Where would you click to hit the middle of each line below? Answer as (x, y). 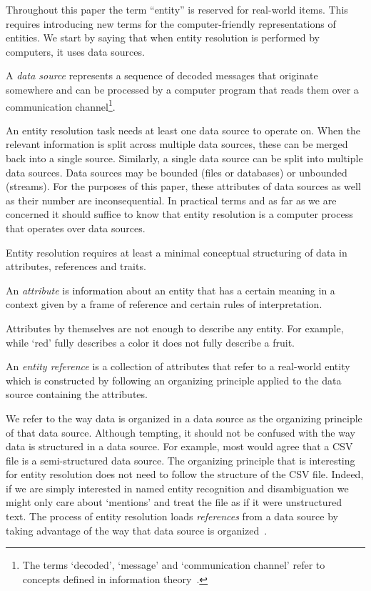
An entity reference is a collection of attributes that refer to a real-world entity (178, 366)
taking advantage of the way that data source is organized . (137, 530)
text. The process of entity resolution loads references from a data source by (172, 516)
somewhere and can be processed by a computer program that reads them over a (182, 89)
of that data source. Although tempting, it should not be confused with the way (181, 432)
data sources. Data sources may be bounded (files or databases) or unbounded (177, 172)
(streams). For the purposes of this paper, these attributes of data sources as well (183, 186)
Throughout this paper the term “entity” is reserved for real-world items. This (177, 9)
